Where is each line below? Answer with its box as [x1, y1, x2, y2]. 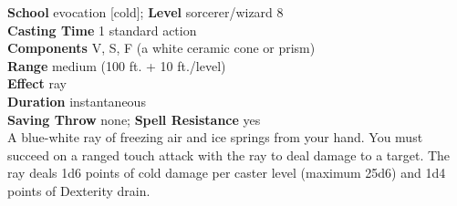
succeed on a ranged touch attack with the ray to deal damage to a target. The [7, 145, 451, 164]
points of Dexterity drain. [7, 180, 151, 200]
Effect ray [7, 74, 67, 93]
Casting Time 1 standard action [7, 20, 197, 39]
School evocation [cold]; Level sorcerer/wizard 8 [7, 3, 284, 21]
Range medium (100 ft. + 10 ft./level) [7, 56, 226, 75]
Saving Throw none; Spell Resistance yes [7, 109, 261, 129]
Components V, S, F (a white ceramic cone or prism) [7, 38, 316, 57]
